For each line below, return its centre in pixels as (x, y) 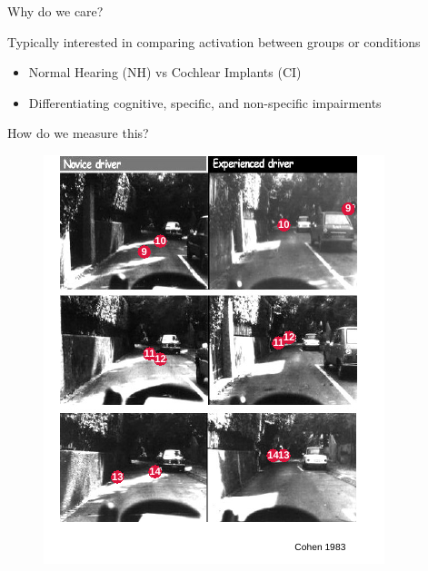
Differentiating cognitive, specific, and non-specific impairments (205, 102)
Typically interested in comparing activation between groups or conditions (214, 41)
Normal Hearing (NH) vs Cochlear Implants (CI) (165, 72)
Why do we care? (55, 11)
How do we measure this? (78, 133)
